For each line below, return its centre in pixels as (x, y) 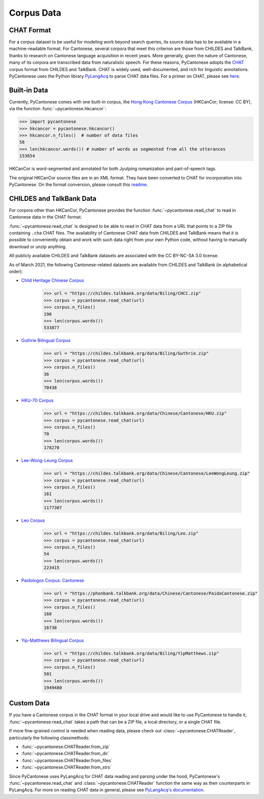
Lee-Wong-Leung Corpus (47, 460)
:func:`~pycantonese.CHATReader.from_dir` (65, 753)
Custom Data (29, 703)
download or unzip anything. (38, 246)
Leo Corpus (33, 521)
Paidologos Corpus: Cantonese (53, 581)
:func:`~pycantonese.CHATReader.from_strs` (66, 767)
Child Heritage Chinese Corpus (53, 280)
